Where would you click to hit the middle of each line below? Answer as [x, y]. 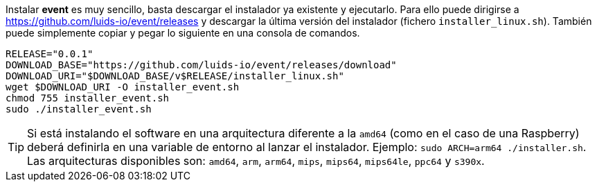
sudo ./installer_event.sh [79, 109]
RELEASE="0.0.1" [50, 54]
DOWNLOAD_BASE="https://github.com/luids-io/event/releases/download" [201, 65]
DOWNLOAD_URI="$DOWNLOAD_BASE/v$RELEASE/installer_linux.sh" [175, 76]
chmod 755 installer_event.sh [88, 98]
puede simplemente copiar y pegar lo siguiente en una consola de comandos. [183, 33]
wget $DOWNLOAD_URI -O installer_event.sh [123, 87]
